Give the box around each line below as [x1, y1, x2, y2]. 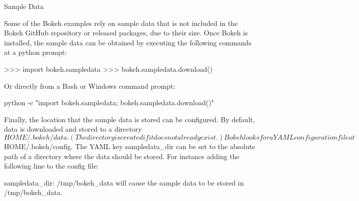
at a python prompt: [4, 47, 67, 57]
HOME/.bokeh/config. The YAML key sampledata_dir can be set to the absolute [4, 141, 255, 151]
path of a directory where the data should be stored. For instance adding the [4, 151, 239, 161]
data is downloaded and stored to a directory [4, 124, 142, 134]
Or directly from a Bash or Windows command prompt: [4, 80, 175, 91]
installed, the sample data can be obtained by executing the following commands [4, 37, 251, 47]
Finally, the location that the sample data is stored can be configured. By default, [4, 114, 255, 124]
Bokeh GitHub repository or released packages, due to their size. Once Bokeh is [4, 27, 248, 38]
